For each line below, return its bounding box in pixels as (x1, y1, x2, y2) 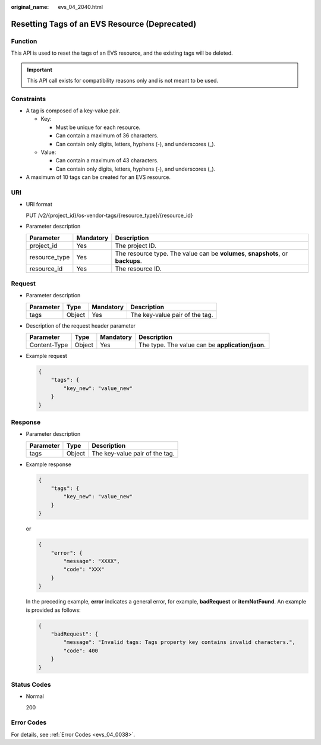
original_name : (11, 4, 49, 10)
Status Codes (11, 680, 51, 689)
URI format (26, 201, 53, 208)
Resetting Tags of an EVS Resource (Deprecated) (11, 18, 197, 29)
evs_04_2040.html (58, 4, 103, 10)
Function (11, 37, 37, 45)
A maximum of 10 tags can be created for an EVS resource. (26, 174, 171, 181)
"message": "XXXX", (63, 558, 120, 565)
